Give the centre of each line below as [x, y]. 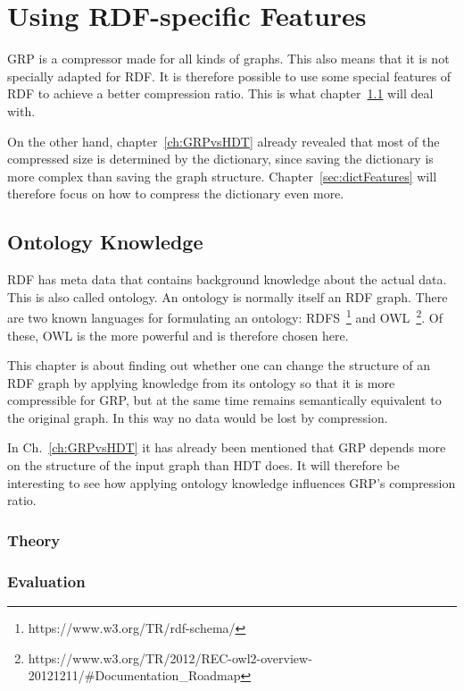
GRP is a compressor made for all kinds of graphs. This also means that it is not [228, 59]
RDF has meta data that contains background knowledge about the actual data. [227, 279]
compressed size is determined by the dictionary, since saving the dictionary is [220, 159]
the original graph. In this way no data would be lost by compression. [198, 417]
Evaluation [46, 581]
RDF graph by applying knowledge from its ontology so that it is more [201, 382]
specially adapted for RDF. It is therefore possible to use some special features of [229, 76]
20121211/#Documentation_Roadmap [134, 675]
